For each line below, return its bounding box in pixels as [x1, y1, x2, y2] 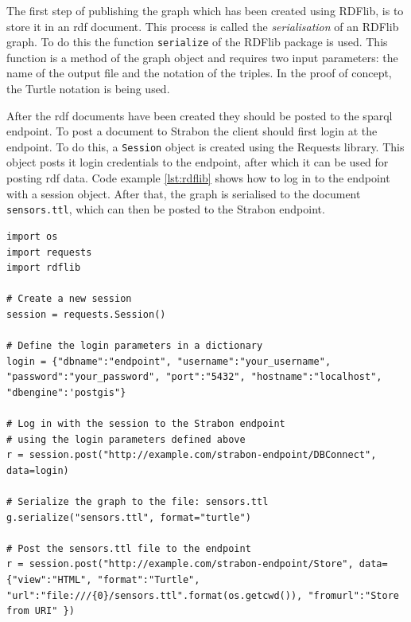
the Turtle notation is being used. [6, 80, 170, 97]
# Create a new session [6, 293, 132, 305]
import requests [6, 246, 92, 258]
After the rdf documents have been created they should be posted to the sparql [6, 107, 393, 123]
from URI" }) [6, 605, 75, 617]
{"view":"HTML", [6, 573, 92, 585]
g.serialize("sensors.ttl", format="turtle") [6, 511, 251, 523]
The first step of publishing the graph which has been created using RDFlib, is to [6, 2, 404, 18]
